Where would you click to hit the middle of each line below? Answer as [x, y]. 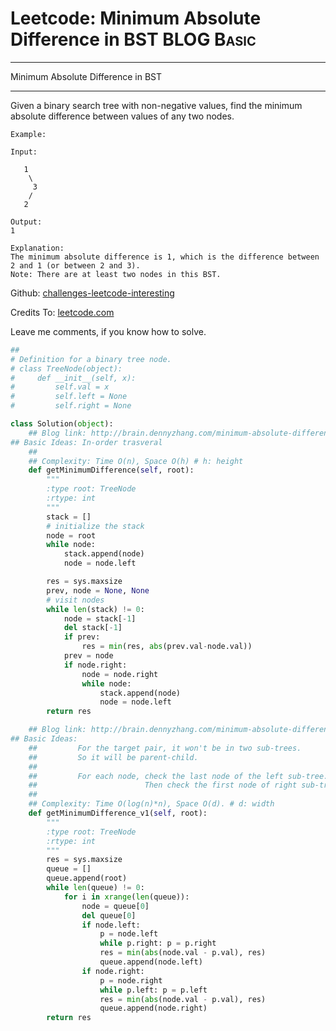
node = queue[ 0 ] [115, 906]
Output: [26, 222]
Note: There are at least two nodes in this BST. [116, 274]
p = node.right [131, 980]
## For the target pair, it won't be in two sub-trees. [165, 748]
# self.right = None [71, 406]
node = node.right [120, 674]
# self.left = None [69, 397]
